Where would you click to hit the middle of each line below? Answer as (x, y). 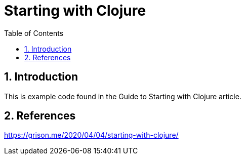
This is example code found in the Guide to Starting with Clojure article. (123, 96)
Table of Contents (34, 33)
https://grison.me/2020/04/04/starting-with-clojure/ (91, 135)
